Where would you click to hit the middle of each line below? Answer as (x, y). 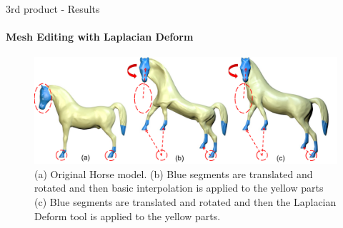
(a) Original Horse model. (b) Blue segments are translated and (174, 173)
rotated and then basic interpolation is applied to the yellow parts (179, 188)
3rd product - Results (53, 9)
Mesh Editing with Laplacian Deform (100, 37)
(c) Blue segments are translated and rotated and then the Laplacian (185, 202)
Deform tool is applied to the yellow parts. (128, 216)
